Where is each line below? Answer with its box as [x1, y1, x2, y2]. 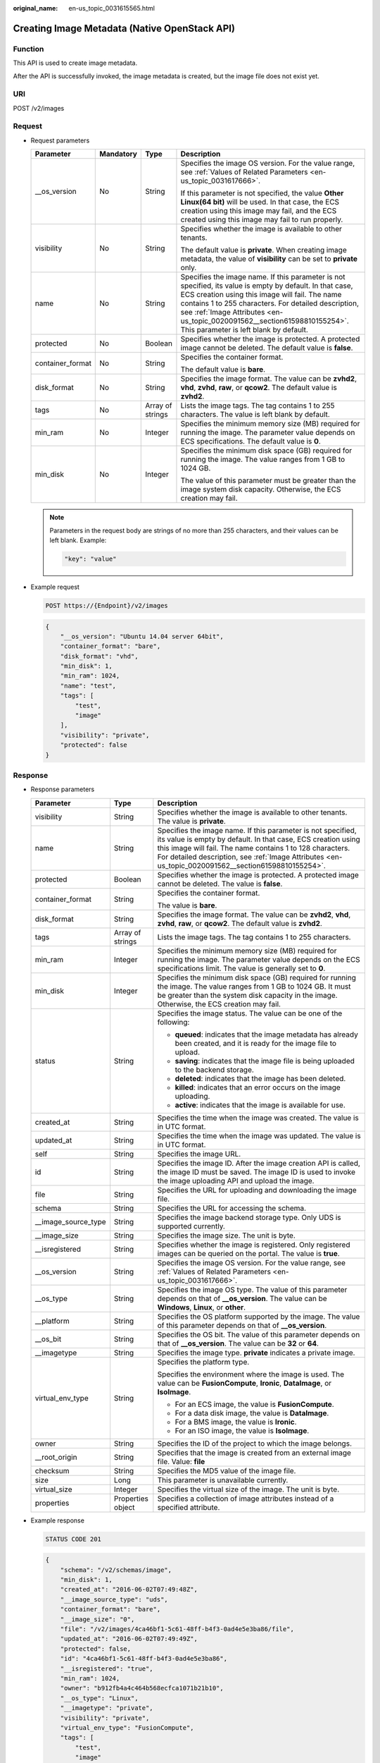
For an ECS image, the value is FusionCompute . [175, 1399, 334, 1409]
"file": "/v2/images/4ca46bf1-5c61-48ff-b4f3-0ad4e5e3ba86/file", [60, 1625, 295, 1633]
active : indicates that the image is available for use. [175, 1100, 346, 1110]
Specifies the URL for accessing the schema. [157, 1203, 306, 1213]
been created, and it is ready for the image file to [175, 1038, 337, 1048]
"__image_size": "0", [60, 1615, 135, 1623]
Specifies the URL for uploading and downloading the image [157, 1185, 357, 1195]
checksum [34, 1465, 70, 1475]
